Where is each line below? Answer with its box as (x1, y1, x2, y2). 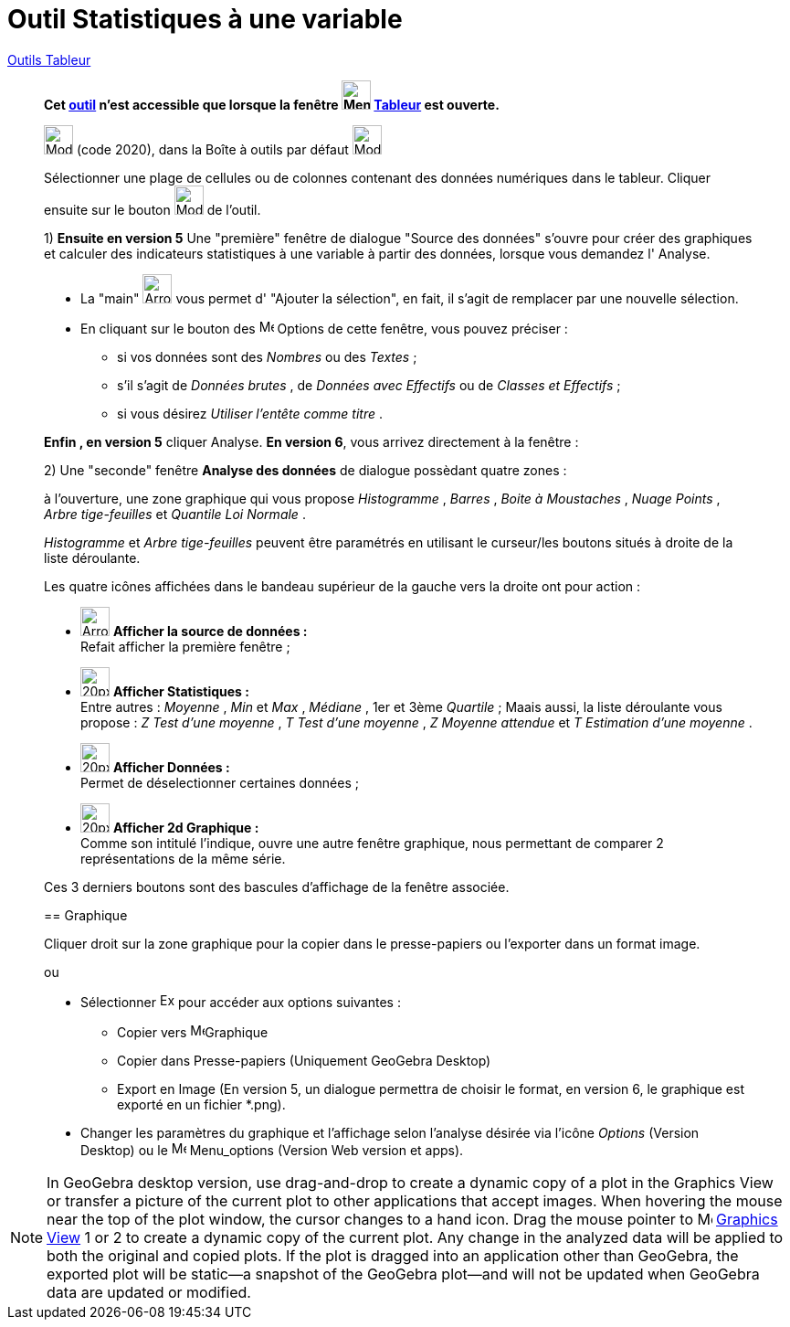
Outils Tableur (7, 51, 91, 68)
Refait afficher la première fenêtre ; (80, 638, 290, 654)
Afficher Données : (112, 759, 230, 775)
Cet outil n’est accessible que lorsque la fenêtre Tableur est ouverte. (44, 96, 500, 112)
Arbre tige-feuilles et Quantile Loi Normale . (44, 505, 306, 522)
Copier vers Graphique (117, 1024, 269, 1040)
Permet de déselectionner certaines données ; (80, 774, 359, 791)
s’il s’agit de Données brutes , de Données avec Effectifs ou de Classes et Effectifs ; (117, 377, 621, 393)
